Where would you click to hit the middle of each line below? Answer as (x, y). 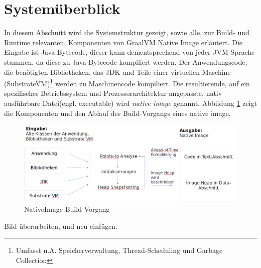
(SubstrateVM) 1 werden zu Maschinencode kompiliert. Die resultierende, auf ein (127, 83)
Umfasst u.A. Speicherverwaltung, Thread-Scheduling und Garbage (119, 250)
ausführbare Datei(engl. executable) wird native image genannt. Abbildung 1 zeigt (130, 103)
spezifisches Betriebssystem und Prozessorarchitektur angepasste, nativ (113, 93)
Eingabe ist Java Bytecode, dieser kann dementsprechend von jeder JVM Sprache (129, 52)
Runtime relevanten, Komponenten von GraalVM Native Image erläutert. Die (123, 42)
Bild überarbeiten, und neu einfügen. (61, 226)
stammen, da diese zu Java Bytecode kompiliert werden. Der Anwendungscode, (126, 61)
